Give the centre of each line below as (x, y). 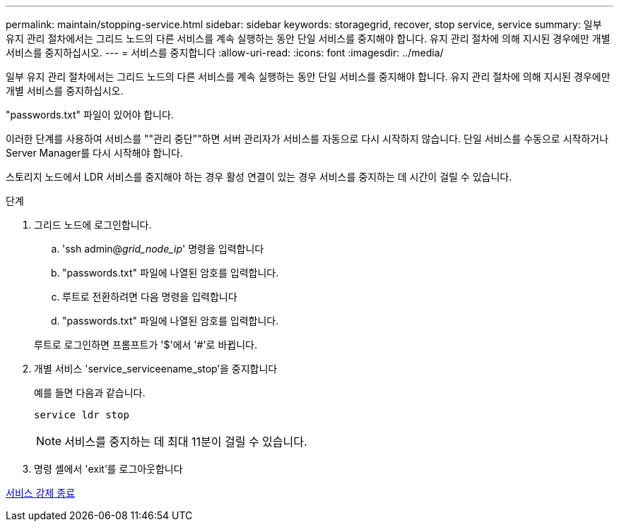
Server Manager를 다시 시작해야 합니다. (94, 153)
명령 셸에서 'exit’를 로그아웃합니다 (108, 469)
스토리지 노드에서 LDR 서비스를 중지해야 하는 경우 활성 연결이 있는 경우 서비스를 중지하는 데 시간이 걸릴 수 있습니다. (259, 177)
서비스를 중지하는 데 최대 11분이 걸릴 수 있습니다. (186, 442)
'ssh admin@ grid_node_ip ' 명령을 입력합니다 (163, 249)
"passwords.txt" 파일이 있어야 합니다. (90, 115)
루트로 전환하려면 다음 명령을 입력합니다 (150, 297)
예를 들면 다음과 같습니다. (90, 393)
